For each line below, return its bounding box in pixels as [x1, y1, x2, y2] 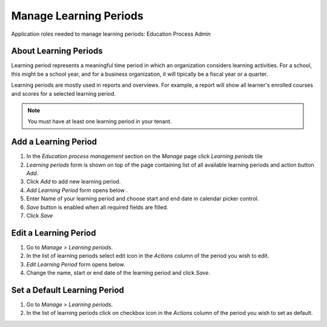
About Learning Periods [11, 46, 103, 56]
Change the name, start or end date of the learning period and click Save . [26, 269, 210, 277]
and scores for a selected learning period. [11, 90, 116, 97]
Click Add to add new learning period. [26, 178, 121, 185]
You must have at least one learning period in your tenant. [27, 118, 172, 125]
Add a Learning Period [11, 137, 97, 147]
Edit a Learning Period [11, 228, 96, 238]
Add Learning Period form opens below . [26, 187, 128, 194]
